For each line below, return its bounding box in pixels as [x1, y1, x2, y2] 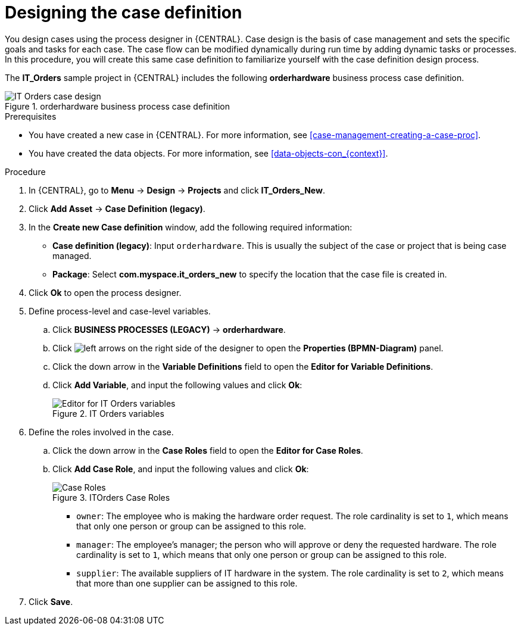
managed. [52, 250, 92, 261]
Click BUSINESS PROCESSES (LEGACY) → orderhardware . [52, 324, 286, 335]
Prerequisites [5, 111, 57, 121]
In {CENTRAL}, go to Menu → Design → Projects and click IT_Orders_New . [29, 185, 325, 195]
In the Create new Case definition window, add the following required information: [29, 222, 352, 232]
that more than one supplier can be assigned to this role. [76, 578, 298, 588]
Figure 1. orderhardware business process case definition [5, 101, 230, 111]
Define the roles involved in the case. [29, 426, 174, 437]
